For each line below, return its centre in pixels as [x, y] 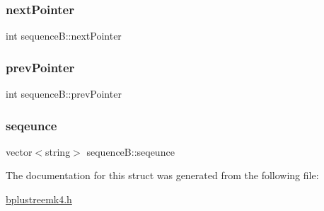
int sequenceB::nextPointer [64, 36]
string [58, 151]
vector [19, 151]
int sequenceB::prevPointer [64, 94]
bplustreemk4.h [39, 199]
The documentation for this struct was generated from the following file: [162, 175]
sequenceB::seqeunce [131, 151]
